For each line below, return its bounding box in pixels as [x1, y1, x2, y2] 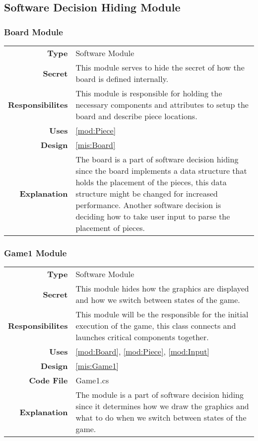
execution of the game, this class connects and [75, 320, 236, 332]
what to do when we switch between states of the [75, 412, 247, 424]
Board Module [4, 25, 63, 38]
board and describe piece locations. [75, 110, 197, 122]
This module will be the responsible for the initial [75, 308, 249, 320]
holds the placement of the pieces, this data [75, 176, 227, 188]
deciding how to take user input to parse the [75, 211, 230, 222]
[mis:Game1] [75, 360, 119, 372]
